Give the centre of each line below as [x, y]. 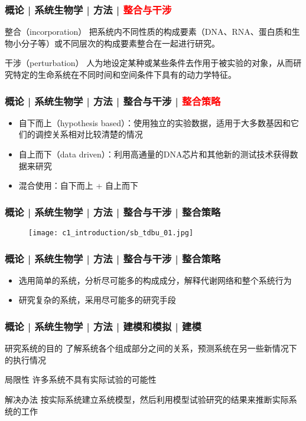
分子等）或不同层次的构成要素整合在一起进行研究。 [120, 43]
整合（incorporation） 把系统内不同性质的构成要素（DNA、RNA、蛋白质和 [148, 32]
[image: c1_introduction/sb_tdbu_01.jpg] [111, 233]
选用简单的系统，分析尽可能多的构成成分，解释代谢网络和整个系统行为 [155, 280]
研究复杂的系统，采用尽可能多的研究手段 [97, 300]
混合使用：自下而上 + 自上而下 [79, 185]
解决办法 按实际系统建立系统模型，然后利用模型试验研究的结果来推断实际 [147, 399]
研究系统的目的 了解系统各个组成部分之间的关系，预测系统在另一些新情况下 [151, 348]
